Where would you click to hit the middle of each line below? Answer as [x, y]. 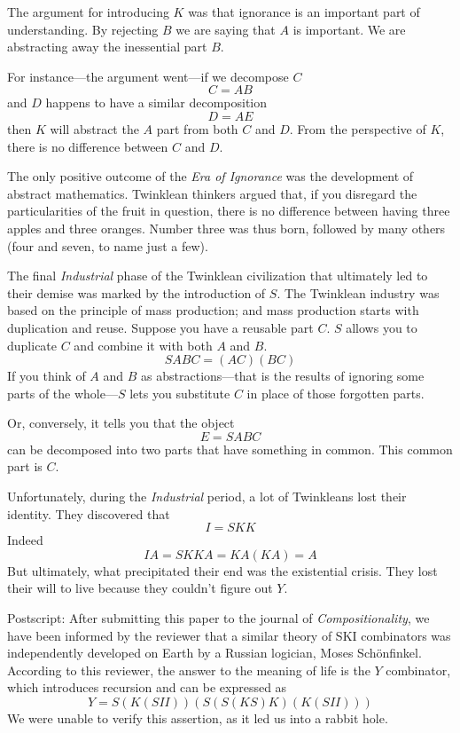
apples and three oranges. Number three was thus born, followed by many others [226, 228]
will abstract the [94, 128]
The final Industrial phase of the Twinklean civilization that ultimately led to [218, 276]
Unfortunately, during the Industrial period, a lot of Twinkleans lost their [207, 497]
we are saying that [226, 29]
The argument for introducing [88, 12]
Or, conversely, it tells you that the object [121, 423]
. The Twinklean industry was [358, 292]
